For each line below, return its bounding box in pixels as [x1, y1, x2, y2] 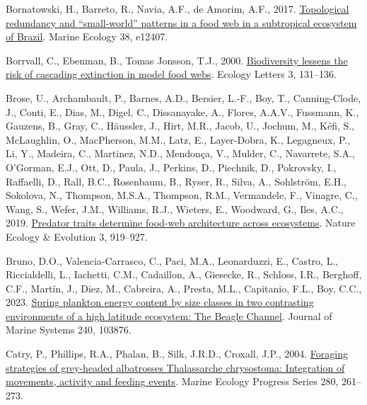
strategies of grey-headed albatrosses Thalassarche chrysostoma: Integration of [6, 360, 345, 375]
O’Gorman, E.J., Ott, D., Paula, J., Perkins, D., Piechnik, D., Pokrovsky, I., [6, 159, 337, 174]
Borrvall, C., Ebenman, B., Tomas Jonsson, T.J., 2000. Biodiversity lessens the [6, 52, 348, 67]
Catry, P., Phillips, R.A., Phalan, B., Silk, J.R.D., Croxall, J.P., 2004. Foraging [6, 346, 348, 361]
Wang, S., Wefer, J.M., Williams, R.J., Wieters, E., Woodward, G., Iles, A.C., [6, 201, 344, 216]
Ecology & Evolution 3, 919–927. [6, 229, 148, 244]
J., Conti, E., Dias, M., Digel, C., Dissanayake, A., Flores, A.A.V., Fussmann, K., [6, 104, 359, 119]
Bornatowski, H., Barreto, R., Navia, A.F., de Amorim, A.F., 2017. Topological [6, 1, 349, 16]
